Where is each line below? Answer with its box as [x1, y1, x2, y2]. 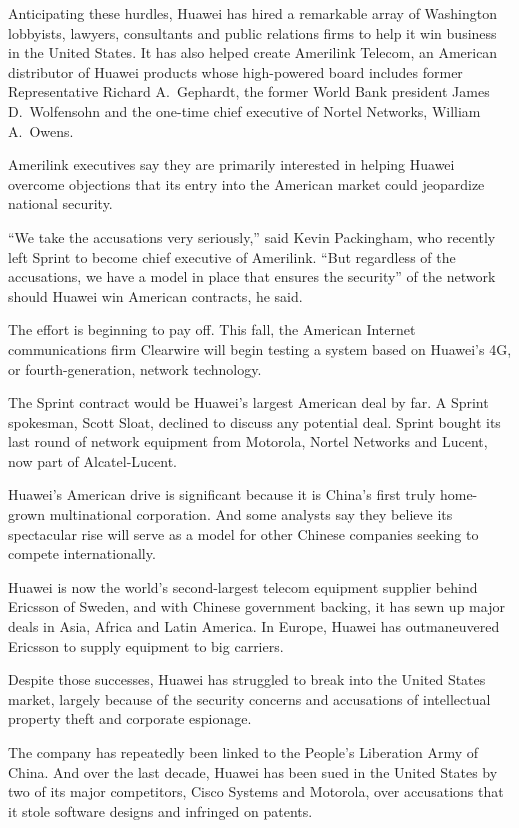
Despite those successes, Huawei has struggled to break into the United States [8, 669, 486, 690]
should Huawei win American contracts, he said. [8, 285, 303, 306]
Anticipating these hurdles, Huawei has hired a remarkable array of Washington [8, 3, 498, 23]
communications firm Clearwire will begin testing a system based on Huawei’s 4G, [8, 338, 512, 359]
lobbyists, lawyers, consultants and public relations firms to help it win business [8, 22, 497, 43]
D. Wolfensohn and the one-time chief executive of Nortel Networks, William [8, 100, 481, 121]
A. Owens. [8, 120, 74, 141]
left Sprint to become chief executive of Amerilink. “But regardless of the [8, 246, 456, 267]
